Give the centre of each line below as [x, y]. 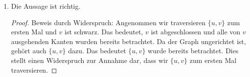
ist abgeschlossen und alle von [196, 32]
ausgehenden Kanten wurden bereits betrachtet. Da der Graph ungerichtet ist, [128, 41]
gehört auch [29, 51]
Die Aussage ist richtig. [46, 6]
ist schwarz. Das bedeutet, [104, 32]
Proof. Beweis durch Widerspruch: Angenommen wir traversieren [108, 22]
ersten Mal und [34, 32]
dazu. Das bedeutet [97, 51]
